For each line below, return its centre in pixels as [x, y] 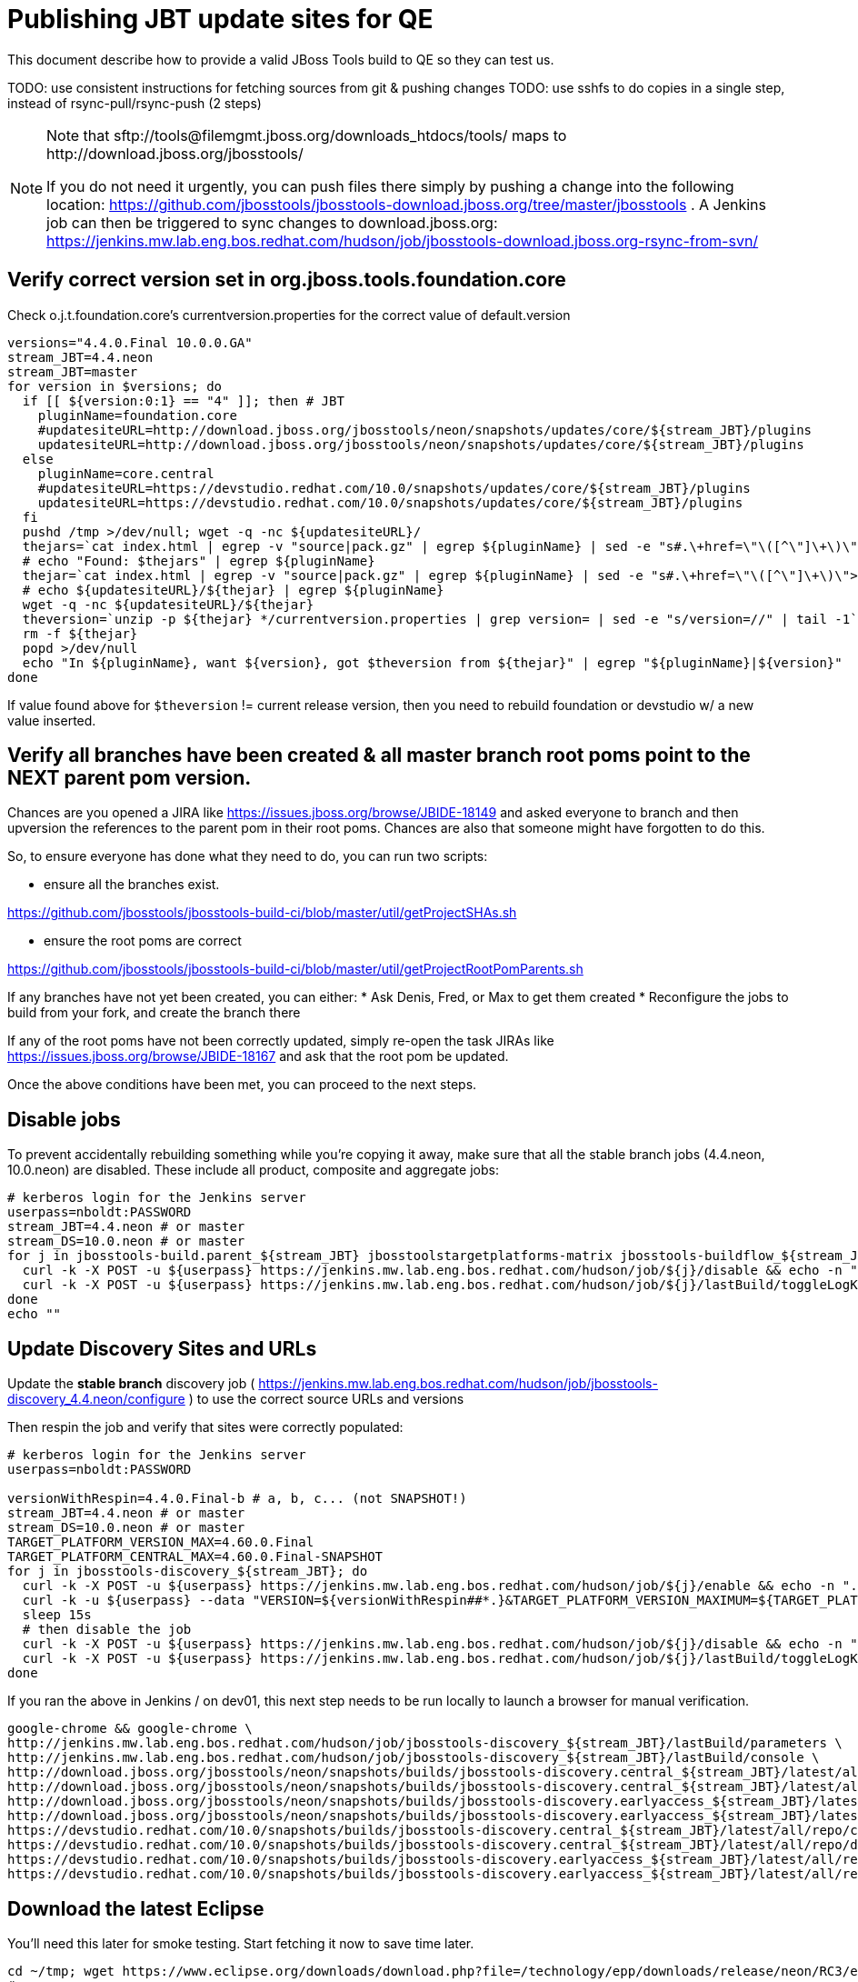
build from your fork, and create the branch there [154, 1013]
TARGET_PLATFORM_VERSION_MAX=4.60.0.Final [161, 1542]
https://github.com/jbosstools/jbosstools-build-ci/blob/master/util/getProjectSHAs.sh [262, 913]
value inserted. [52, 720]
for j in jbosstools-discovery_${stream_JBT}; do [188, 1572]
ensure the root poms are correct [143, 941]
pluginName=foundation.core [137, 415]
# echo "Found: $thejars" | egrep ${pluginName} [199, 561]
